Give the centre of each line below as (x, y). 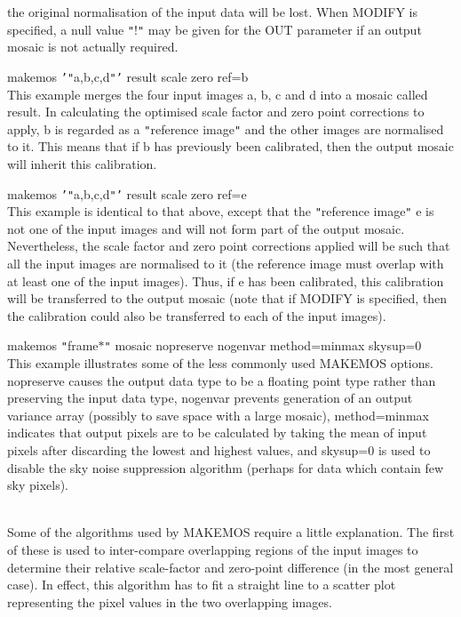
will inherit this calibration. (82, 163)
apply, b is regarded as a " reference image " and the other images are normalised (226, 128)
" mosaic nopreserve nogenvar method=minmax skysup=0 (263, 345)
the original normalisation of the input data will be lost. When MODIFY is (212, 12)
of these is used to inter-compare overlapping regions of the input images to (213, 549)
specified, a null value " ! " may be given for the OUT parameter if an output (215, 29)
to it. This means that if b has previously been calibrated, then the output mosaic (230, 146)
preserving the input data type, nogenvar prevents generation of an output (210, 398)
